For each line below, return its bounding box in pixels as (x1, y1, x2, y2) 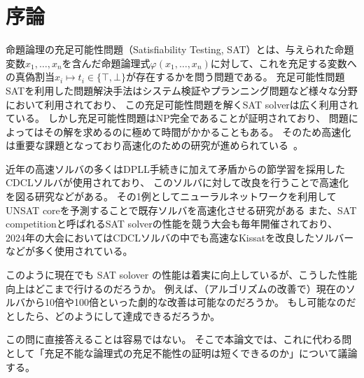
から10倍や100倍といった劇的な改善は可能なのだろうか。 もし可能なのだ (24, 295, 356, 309)
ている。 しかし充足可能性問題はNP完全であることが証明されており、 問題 (6, 111, 349, 125)
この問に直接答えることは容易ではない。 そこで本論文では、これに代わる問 (6, 332, 352, 346)
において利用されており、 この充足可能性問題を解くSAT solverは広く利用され (6, 97, 358, 111)
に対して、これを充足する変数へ (210, 55, 357, 70)
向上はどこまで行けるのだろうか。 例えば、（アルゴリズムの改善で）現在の (6, 281, 346, 295)
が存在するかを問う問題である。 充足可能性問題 (125, 69, 345, 84)
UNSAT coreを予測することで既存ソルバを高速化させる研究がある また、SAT (6, 202, 357, 217)
